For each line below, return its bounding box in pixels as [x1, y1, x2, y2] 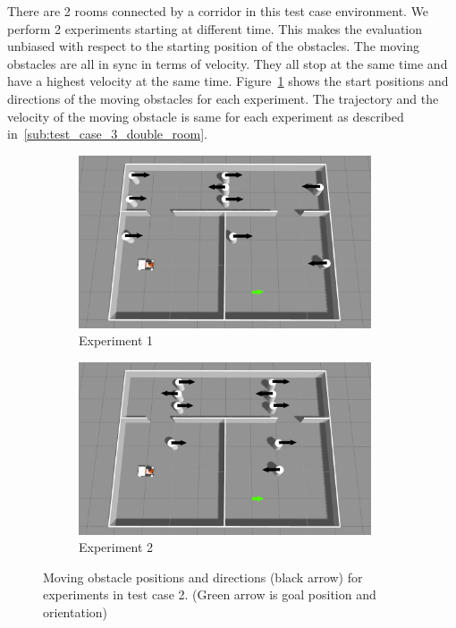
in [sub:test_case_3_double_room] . [7, 124, 207, 143]
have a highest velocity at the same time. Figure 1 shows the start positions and [7, 72, 449, 90]
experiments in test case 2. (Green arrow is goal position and [43, 585, 376, 604]
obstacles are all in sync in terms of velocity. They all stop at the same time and [7, 54, 448, 72]
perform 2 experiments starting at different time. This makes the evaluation [7, 19, 423, 38]
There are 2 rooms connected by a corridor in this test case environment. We [7, 2, 429, 20]
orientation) [43, 602, 108, 621]
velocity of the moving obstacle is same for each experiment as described [7, 106, 404, 125]
